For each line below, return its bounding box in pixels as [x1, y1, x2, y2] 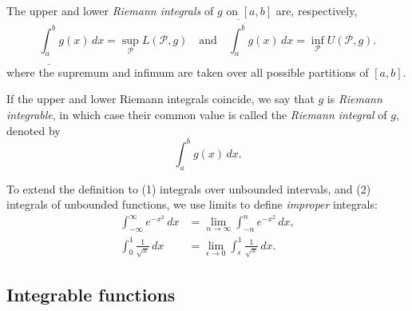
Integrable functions [6, 282, 176, 307]
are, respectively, [275, 2, 358, 18]
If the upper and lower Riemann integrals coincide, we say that [6, 90, 315, 107]
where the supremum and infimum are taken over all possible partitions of [6, 63, 369, 80]
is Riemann [327, 90, 382, 107]
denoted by [6, 122, 61, 138]
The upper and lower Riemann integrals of [6, 2, 214, 18]
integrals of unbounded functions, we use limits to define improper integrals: [6, 196, 378, 213]
